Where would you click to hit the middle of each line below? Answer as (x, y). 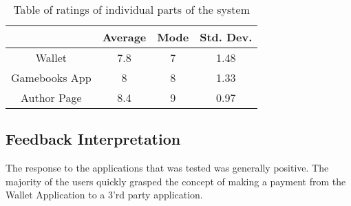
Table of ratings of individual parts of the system (131, 9)
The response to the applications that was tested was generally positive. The (167, 168)
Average (124, 37)
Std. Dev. (226, 37)
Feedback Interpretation (93, 139)
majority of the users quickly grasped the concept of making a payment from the (176, 181)
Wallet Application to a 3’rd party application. (104, 195)
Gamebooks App (51, 78)
